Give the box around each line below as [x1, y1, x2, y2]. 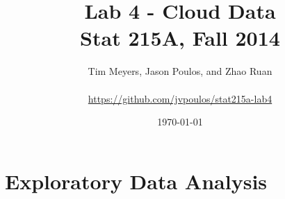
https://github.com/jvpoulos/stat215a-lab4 [88, 91, 272, 105]
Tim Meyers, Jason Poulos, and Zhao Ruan [88, 64, 272, 78]
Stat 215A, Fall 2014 [80, 24, 280, 52]
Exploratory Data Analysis [5, 166, 268, 195]
